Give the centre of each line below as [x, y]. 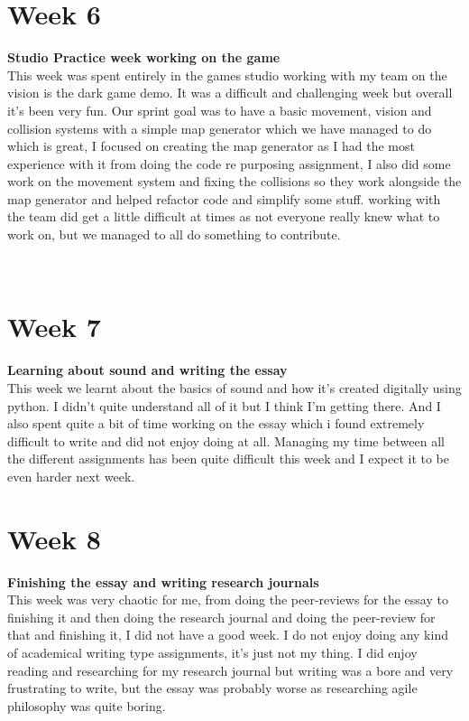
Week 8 [54, 538]
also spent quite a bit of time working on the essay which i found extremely [216, 423]
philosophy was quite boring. [87, 705]
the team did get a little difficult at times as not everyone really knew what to [224, 216]
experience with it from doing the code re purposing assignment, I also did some [229, 163]
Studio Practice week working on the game [144, 57]
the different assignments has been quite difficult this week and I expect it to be [228, 459]
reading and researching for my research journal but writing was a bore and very [230, 670]
